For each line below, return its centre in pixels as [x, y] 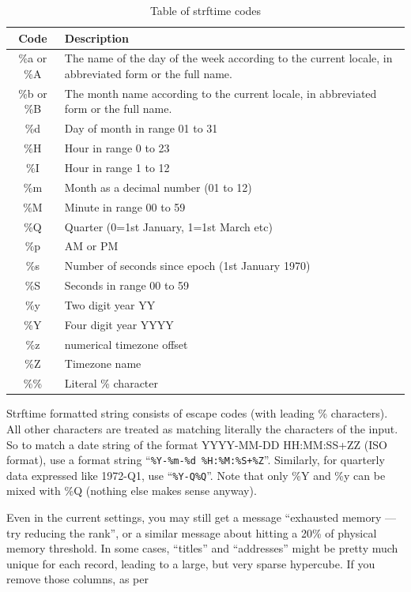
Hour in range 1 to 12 [117, 167]
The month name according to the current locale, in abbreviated [221, 93]
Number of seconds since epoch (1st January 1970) [187, 266]
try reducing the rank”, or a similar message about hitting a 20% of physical [192, 532]
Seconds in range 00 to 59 [127, 285]
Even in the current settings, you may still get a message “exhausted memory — [202, 517]
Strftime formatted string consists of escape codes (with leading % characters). [197, 413]
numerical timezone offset [126, 344]
